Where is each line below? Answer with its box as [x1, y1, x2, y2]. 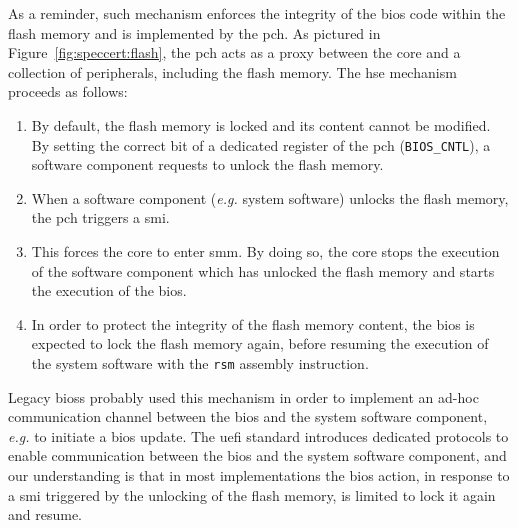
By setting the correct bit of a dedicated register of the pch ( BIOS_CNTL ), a [31, 134, 491, 155]
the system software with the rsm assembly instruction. [31, 352, 369, 373]
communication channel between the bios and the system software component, [8, 406, 488, 427]
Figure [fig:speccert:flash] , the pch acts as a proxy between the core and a [8, 42, 461, 63]
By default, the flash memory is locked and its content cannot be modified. [31, 114, 491, 135]
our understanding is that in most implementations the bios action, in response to [8, 465, 510, 485]
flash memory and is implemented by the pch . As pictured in [8, 22, 381, 43]
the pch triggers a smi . [31, 207, 170, 228]
